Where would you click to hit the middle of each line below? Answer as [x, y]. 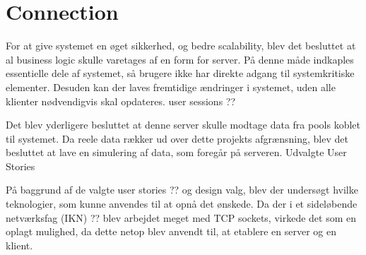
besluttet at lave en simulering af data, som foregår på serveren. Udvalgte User [176, 152]
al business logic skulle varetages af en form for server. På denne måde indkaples [180, 59]
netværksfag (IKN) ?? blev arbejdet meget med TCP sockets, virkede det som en [181, 217]
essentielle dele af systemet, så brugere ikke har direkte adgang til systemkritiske [180, 73]
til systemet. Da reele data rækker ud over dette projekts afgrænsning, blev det [177, 138]
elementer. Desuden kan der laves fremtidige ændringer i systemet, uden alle [171, 87]
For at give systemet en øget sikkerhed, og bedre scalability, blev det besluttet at [181, 46]
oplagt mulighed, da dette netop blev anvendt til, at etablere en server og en [171, 231]
